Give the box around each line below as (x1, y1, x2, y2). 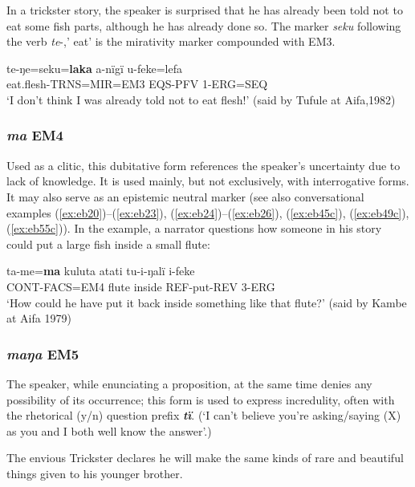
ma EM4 (6, 125, 64, 145)
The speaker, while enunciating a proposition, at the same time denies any (6, 375, 372, 392)
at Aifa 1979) (6, 310, 71, 327)
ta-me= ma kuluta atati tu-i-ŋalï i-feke (6, 262, 195, 279)
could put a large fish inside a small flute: (6, 235, 210, 252)
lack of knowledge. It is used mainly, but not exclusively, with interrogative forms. (6, 172, 409, 189)
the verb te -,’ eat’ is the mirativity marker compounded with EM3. (6, 33, 336, 50)
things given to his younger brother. (6, 465, 183, 481)
